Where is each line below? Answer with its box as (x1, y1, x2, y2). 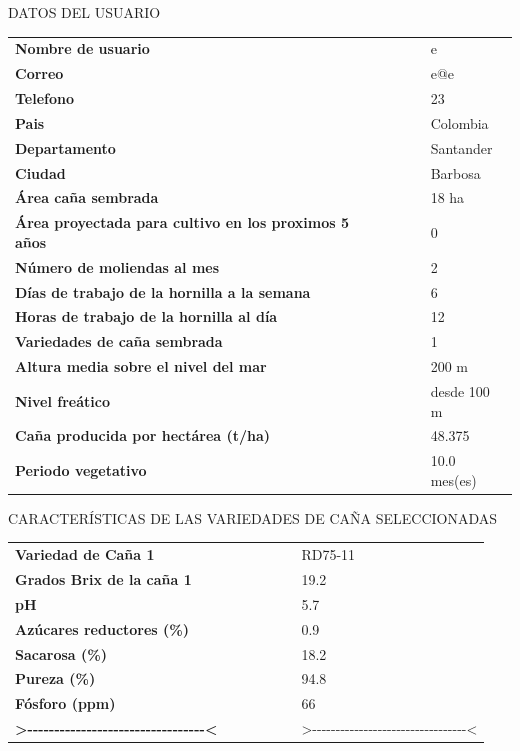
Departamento (15, 137, 116, 158)
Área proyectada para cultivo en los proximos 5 (15, 212, 349, 233)
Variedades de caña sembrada (15, 331, 223, 352)
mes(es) (430, 469, 477, 490)
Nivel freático (15, 390, 111, 411)
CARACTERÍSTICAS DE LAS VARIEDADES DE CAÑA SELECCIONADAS (8, 507, 498, 528)
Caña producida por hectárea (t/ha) (15, 425, 271, 446)
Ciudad (15, 162, 66, 183)
